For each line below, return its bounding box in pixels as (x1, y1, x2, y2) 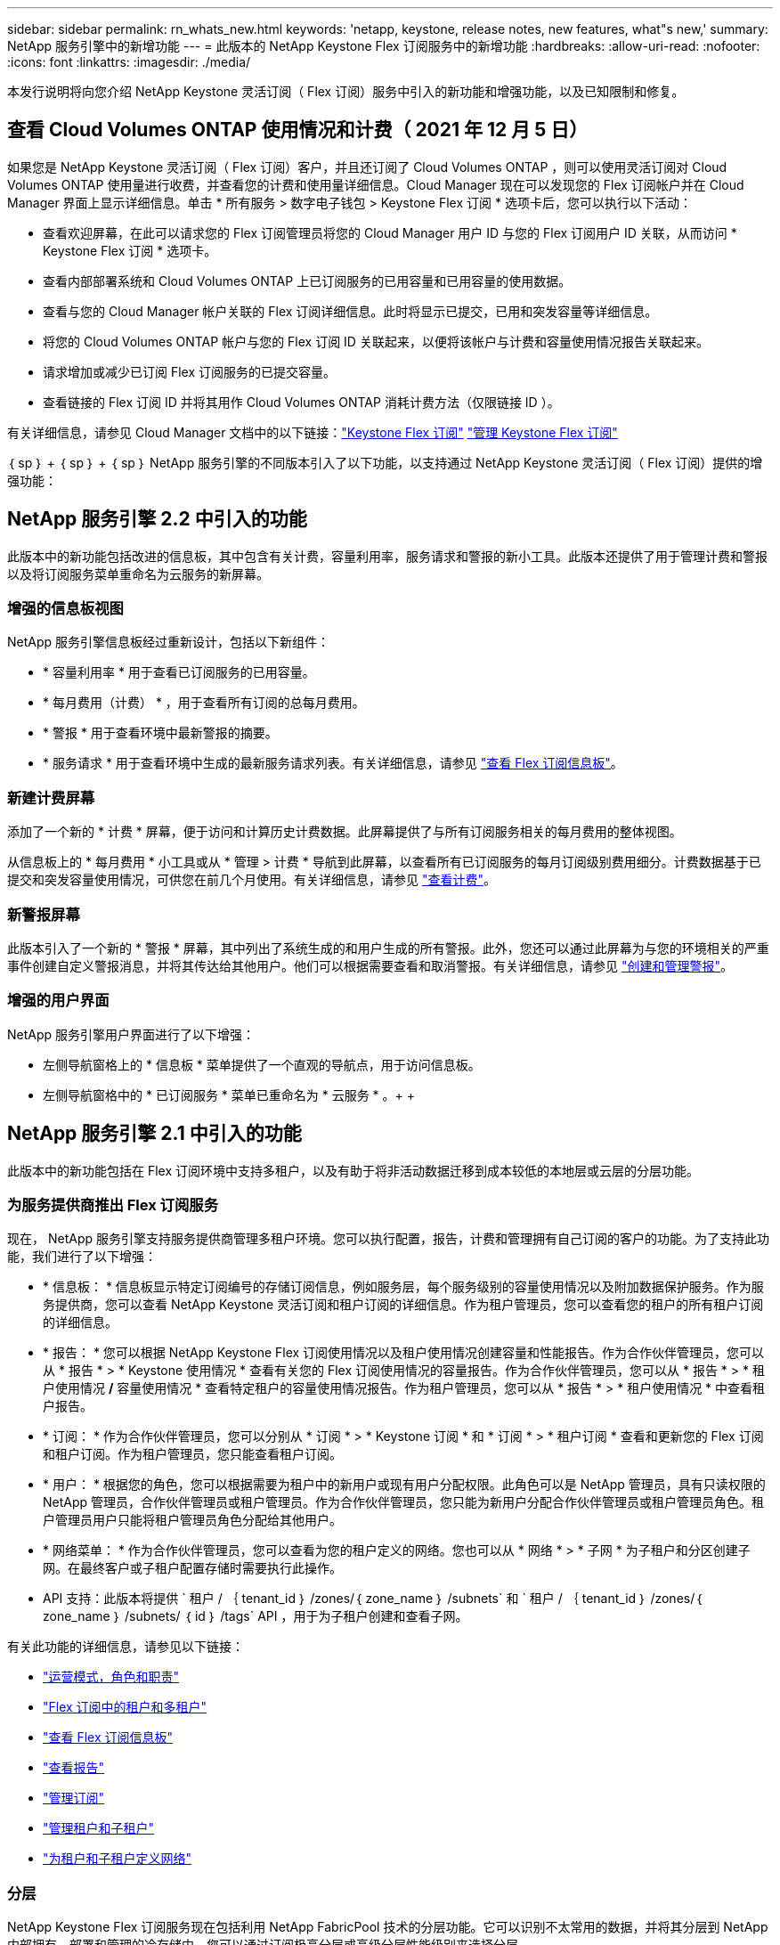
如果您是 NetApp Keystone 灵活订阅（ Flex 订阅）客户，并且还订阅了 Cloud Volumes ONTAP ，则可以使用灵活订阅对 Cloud (7, 159, 727, 175)
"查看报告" (43, 1760, 105, 1776)
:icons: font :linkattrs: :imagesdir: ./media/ (7, 54, 251, 69)
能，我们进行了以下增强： (7, 1249, 157, 1265)
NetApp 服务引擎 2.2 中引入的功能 (7, 508, 307, 531)
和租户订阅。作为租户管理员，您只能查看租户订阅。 (43, 1446, 342, 1462)
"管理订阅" (43, 1790, 105, 1806)
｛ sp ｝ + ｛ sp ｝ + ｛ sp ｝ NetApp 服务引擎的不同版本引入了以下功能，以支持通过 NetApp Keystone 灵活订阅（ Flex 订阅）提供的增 (7, 454, 763, 470)
